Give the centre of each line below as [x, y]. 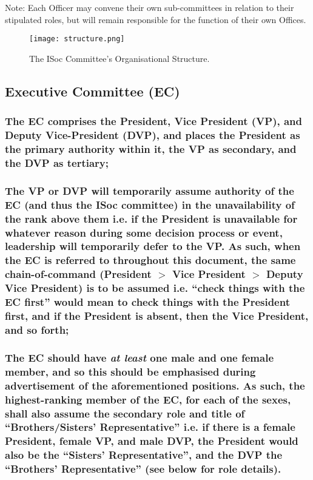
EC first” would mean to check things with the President [147, 302]
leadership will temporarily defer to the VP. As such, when [153, 246]
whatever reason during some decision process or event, [144, 232]
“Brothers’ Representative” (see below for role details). [143, 469]
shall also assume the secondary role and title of [125, 413]
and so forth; [37, 329]
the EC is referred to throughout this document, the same [150, 260]
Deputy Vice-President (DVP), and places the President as [153, 135]
